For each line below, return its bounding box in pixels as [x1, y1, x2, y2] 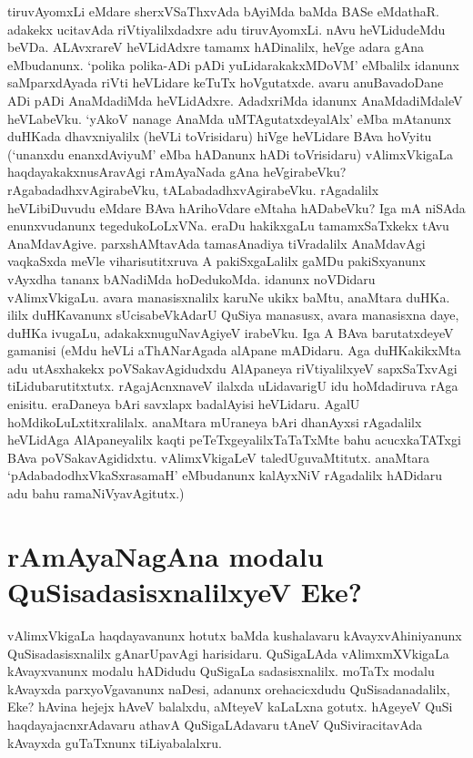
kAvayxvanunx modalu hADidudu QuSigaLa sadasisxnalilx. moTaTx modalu [7, 661, 435, 681]
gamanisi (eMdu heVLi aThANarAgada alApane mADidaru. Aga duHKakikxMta [7, 341, 461, 360]
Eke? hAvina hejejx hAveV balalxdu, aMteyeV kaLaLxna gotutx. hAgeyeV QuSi [7, 697, 453, 716]
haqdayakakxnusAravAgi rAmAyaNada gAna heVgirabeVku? [7, 162, 347, 181]
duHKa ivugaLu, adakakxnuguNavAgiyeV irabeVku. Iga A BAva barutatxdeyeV [7, 323, 454, 342]
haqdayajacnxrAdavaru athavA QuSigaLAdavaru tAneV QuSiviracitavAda [7, 714, 423, 733]
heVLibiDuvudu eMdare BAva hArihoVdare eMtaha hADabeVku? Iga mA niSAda [7, 198, 466, 217]
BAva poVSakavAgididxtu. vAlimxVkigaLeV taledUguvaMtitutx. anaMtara [7, 447, 430, 466]
